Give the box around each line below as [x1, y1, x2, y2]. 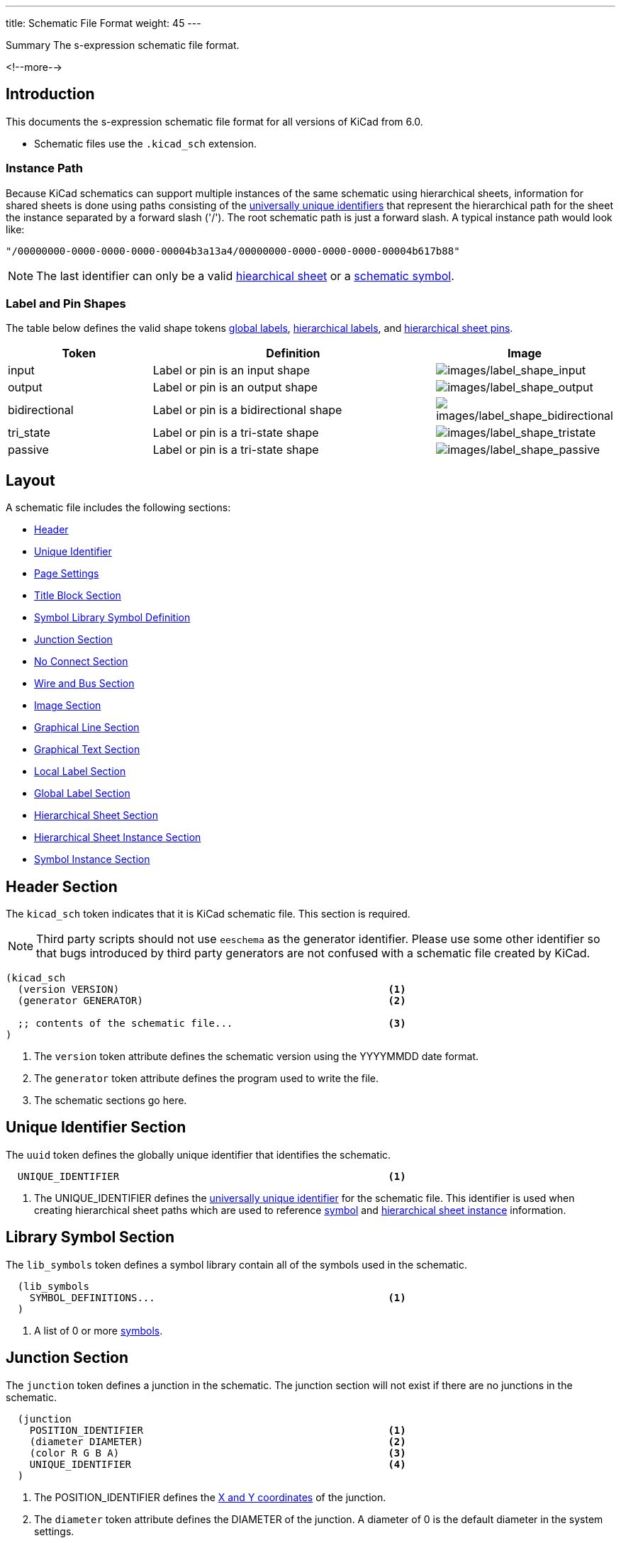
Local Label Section [34, 765, 126, 778]
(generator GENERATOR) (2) [17, 995, 406, 1007]
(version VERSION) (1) [17, 984, 406, 996]
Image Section [34, 699, 101, 712]
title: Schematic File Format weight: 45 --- [6, 17, 201, 29]
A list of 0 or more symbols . [34, 1324, 163, 1337]
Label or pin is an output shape [152, 380, 318, 395]
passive [8, 442, 49, 457]
